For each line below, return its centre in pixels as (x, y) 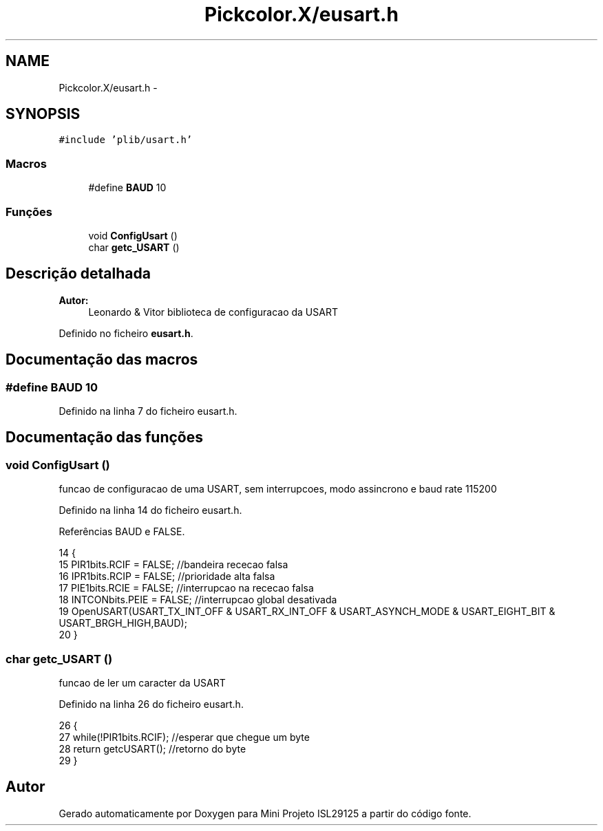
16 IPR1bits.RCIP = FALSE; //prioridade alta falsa (167, 576)
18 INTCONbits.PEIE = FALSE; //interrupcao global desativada (198, 600)
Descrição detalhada (78, 274)
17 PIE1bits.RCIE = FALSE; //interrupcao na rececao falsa (186, 588)
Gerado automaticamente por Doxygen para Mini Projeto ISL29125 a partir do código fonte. (265, 813)
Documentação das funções (104, 438)
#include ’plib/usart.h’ (126, 140)
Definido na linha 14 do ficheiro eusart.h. (150, 510)
